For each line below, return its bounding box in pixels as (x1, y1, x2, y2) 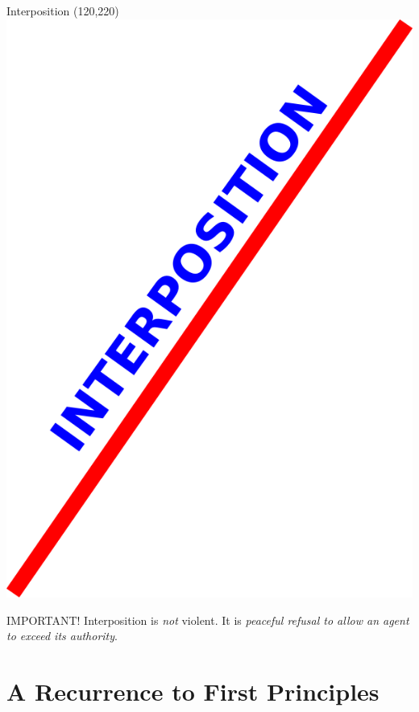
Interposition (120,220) (6, 2, 119, 19)
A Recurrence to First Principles (6, 675, 380, 708)
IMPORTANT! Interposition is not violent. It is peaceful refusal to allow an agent (6, 611, 409, 628)
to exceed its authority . (6, 627, 118, 644)
